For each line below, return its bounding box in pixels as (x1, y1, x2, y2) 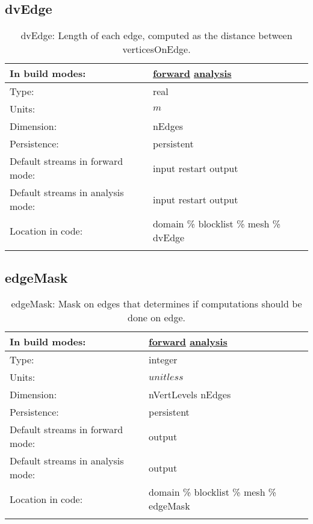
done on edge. (127, 310, 185, 325)
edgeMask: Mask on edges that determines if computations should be (11, 297, 302, 311)
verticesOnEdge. (122, 42, 191, 57)
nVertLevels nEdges (149, 387, 231, 402)
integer (149, 353, 178, 367)
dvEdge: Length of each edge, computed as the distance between (20, 28, 293, 43)
